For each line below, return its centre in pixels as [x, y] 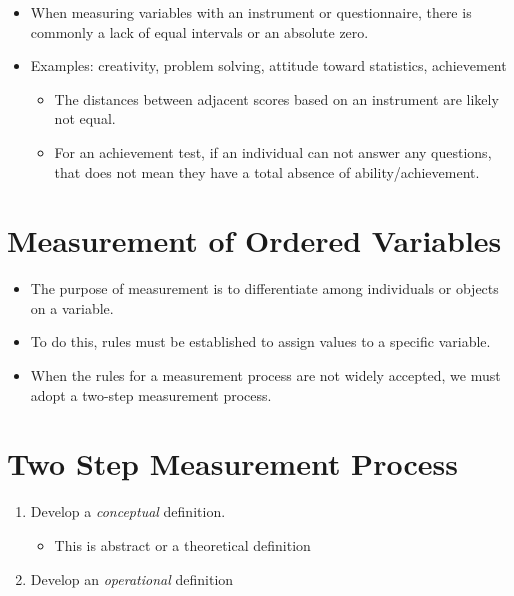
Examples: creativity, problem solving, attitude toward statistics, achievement [268, 65]
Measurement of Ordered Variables [254, 240]
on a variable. [72, 307]
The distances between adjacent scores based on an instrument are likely [276, 98]
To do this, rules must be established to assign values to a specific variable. [260, 341]
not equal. [85, 118]
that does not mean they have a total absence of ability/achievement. [267, 171]
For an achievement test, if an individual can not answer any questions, [273, 151]
